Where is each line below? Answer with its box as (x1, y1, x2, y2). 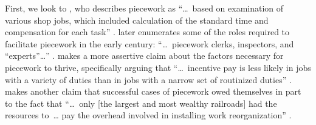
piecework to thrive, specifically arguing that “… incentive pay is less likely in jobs (5, 61, 311, 73)
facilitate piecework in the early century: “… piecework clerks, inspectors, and (5, 37, 294, 50)
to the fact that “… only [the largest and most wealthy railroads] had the (5, 96, 277, 109)
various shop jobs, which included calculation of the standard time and (5, 13, 269, 26)
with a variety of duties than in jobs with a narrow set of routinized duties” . (5, 73, 292, 86)
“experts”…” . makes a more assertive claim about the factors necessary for (5, 49, 284, 62)
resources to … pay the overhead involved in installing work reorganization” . (5, 109, 292, 121)
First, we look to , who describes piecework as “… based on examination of (5, 2, 284, 14)
